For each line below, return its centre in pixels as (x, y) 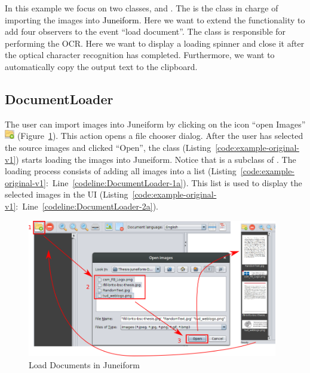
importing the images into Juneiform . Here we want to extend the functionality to (155, 19)
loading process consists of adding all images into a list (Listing (121, 171)
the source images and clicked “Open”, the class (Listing (108, 148)
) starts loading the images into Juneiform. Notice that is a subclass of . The (156, 159)
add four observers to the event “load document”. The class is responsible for (145, 31)
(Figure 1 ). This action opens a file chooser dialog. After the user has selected (160, 136)
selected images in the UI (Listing (67, 194)
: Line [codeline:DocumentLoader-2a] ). (87, 206)
